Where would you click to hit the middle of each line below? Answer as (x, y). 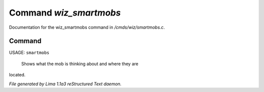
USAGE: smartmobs (29, 53)
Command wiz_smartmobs (65, 13)
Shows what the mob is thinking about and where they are (80, 64)
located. (17, 75)
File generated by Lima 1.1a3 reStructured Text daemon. (65, 84)
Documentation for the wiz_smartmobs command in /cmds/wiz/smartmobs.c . (87, 27)
